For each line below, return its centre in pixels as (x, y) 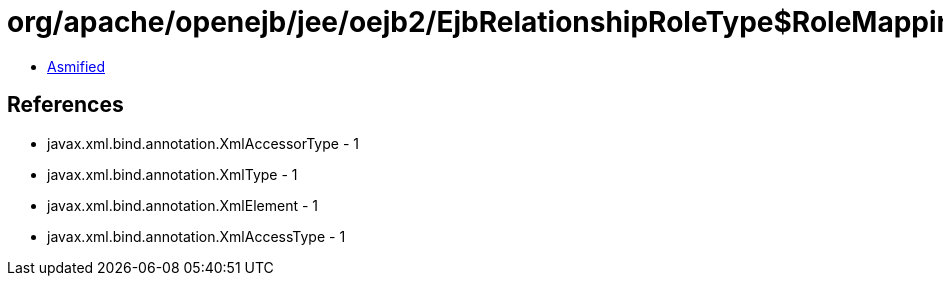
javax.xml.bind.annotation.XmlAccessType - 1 (196, 236)
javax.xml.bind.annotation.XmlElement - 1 (182, 205)
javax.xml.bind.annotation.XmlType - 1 (172, 174)
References (65, 105)
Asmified (76, 66)
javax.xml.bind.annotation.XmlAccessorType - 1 (203, 143)
